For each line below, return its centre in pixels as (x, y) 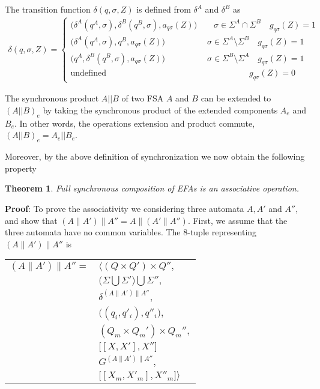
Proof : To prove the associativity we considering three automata (125, 208)
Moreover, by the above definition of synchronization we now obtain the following (155, 156)
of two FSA (143, 98)
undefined (88, 74)
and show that (31, 220)
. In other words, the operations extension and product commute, (135, 123)
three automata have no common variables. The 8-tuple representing (131, 232)
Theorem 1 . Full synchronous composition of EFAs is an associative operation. (152, 188)
